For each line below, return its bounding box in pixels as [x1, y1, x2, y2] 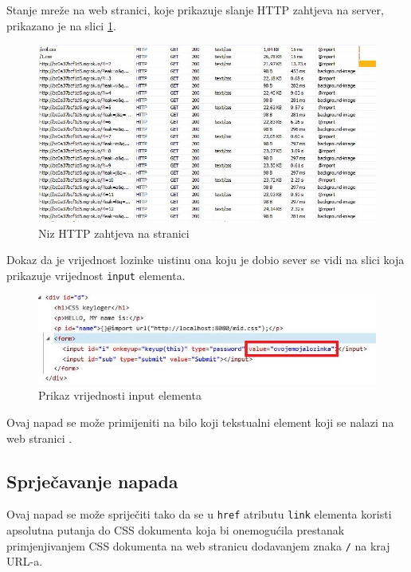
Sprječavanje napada [6, 468, 178, 493]
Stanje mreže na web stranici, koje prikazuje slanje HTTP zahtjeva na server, [6, 2, 384, 18]
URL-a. [6, 553, 43, 570]
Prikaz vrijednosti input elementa [38, 387, 202, 404]
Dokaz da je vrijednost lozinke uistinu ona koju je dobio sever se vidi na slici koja [6, 251, 405, 268]
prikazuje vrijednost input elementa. [6, 266, 186, 283]
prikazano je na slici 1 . [6, 17, 116, 34]
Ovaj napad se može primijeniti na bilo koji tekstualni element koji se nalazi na [6, 413, 394, 430]
